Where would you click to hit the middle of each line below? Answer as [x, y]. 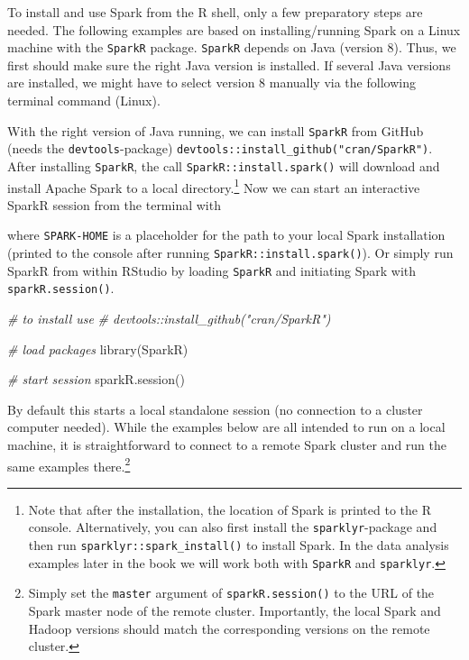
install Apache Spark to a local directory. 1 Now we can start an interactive [214, 186]
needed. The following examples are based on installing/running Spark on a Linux [234, 29]
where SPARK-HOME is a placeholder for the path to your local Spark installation [226, 235]
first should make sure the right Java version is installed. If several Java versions [229, 64]
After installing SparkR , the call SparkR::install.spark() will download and [224, 165]
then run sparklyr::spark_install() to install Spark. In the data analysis [239, 545]
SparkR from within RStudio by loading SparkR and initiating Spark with [212, 270]
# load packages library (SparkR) [98, 348]
